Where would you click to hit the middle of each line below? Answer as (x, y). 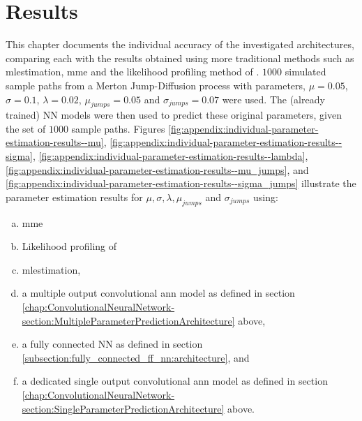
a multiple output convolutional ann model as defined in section (158, 293)
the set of (26, 128)
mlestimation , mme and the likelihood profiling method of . (133, 72)
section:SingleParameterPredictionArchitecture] (123, 408)
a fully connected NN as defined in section (112, 344)
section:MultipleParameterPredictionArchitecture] (128, 320)
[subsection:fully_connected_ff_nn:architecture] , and (136, 357)
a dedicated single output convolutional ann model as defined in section (175, 381)
